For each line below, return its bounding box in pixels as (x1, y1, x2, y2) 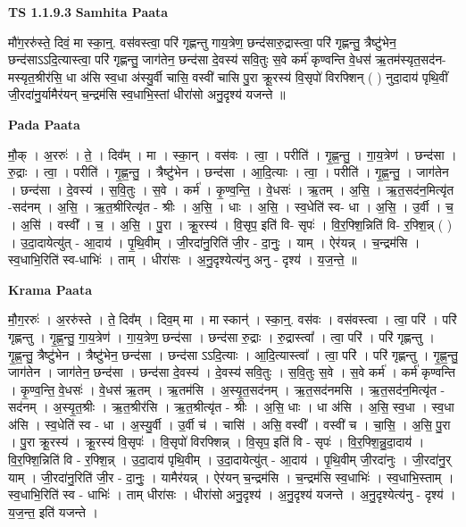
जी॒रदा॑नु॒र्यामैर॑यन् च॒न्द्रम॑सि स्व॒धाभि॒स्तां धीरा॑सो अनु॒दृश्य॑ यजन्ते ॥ (8, 85, 286, 104)
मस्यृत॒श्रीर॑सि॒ (8, 67, 62, 86)
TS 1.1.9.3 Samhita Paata (8, 3, 169, 21)
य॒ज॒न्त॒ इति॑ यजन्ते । (8, 502, 98, 521)
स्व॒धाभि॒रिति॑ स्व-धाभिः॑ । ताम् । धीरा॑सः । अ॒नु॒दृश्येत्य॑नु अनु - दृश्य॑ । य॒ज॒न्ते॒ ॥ (8, 250, 357, 269)
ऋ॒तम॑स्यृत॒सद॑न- (375, 50, 446, 69)
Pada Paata (8, 114, 80, 133)
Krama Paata (8, 280, 92, 298)
